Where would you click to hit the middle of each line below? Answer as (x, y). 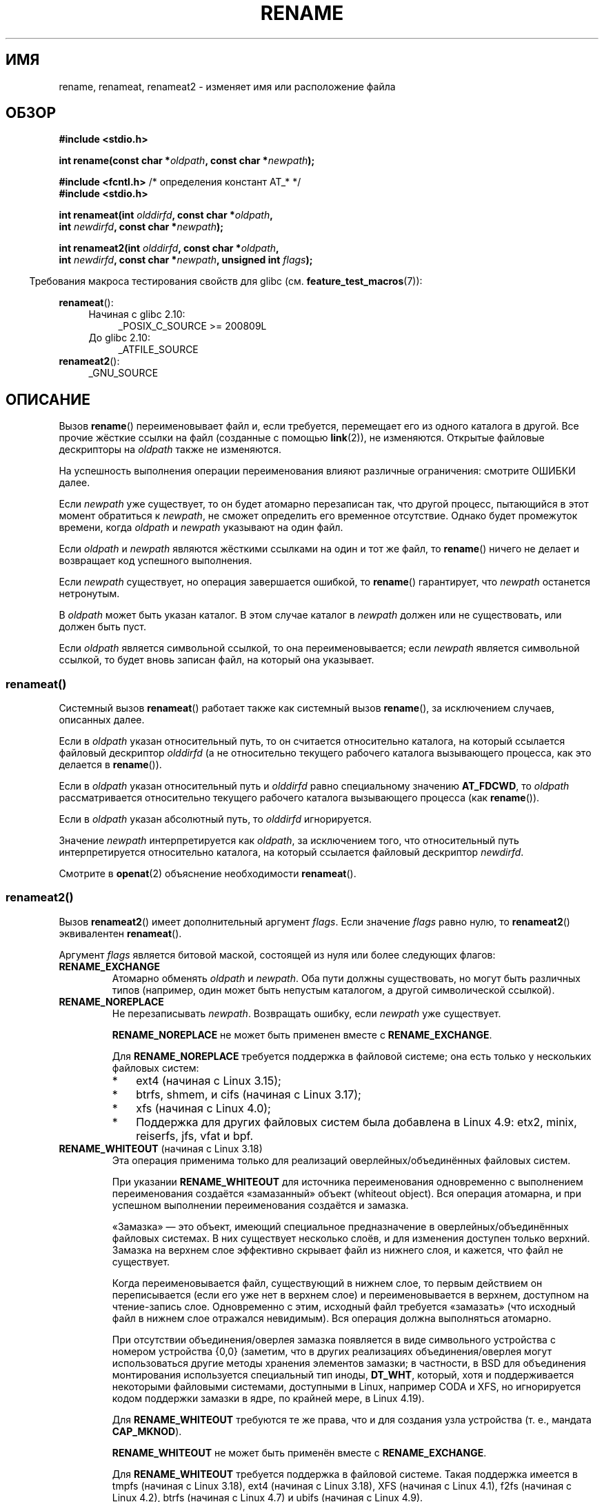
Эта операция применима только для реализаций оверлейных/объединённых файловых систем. (341, 1160)
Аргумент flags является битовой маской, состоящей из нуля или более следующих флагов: (277, 954)
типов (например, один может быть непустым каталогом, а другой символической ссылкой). (333, 990)
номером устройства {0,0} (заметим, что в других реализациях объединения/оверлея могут (332, 1351)
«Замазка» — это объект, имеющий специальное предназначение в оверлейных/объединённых (340, 1226)
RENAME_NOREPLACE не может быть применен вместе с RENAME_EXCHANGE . (302, 1034)
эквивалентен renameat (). (120, 933)
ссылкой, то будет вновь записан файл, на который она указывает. (217, 660)
